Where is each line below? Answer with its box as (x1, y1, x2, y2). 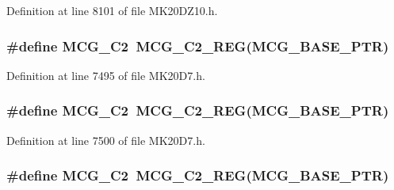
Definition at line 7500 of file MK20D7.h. (6, 131, 205, 148)
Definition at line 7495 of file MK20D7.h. (6, 66, 205, 83)
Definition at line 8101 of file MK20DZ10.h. (6, 2, 218, 18)
